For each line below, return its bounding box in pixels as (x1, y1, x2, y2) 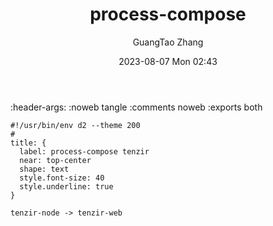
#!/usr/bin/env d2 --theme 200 (10, 120, 141, 130)
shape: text (19, 164, 70, 174)
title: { (10, 138, 47, 148)
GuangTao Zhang (132, 36, 204, 48)
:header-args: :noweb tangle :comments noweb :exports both (10, 101, 263, 113)
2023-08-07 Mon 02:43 (118, 55, 218, 67)
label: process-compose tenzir (19, 146, 150, 157)
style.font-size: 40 (19, 173, 105, 183)
